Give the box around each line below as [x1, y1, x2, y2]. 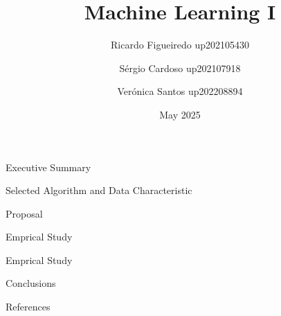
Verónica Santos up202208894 [117, 84, 243, 98]
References [6, 299, 51, 314]
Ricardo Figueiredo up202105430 [111, 37, 249, 52]
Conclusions [6, 276, 56, 290]
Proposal [6, 206, 43, 220]
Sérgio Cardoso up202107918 [119, 60, 241, 75]
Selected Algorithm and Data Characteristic [6, 183, 192, 197]
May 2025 [159, 107, 201, 121]
